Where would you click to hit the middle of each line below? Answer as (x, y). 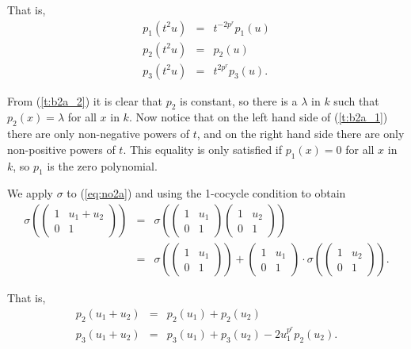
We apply (30, 193)
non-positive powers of (61, 149)
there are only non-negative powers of (99, 134)
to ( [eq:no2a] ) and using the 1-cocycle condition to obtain (206, 193)
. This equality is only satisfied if (203, 149)
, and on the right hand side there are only (301, 134)
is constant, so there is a (239, 100)
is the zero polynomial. (102, 165)
